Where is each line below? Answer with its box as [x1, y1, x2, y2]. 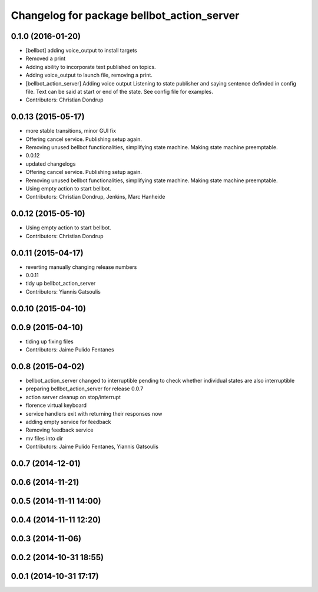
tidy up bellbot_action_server [25, 280, 96, 287]
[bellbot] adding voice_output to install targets [25, 47, 138, 54]
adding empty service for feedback [25, 418, 111, 425]
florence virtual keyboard [25, 402, 87, 409]
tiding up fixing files [25, 338, 74, 345]
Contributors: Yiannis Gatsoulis [25, 288, 101, 295]
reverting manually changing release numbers [25, 263, 137, 271]
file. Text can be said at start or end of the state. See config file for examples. [25, 88, 213, 96]
